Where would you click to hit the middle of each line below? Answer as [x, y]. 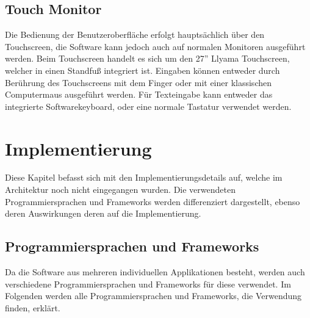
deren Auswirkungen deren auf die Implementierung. [103, 213]
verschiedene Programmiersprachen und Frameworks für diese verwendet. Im [148, 284]
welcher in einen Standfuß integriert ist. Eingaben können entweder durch [142, 70]
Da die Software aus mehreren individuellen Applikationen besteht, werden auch [155, 272]
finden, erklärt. [33, 307]
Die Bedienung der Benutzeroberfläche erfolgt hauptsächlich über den [135, 34]
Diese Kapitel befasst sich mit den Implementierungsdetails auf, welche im [144, 177]
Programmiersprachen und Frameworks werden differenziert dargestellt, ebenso [153, 201]
